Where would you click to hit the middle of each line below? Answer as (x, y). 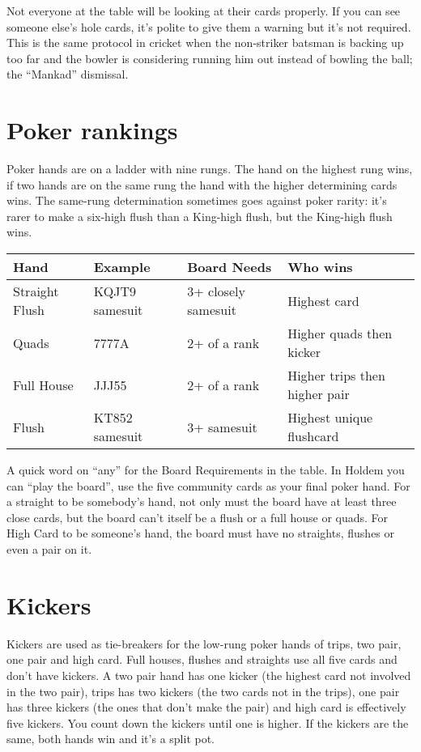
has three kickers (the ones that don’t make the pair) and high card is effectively (206, 707)
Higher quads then (340, 334)
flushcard (313, 436)
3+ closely (216, 291)
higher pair (319, 394)
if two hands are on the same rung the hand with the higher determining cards (202, 184)
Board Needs (230, 267)
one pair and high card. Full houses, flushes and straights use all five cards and (202, 659)
